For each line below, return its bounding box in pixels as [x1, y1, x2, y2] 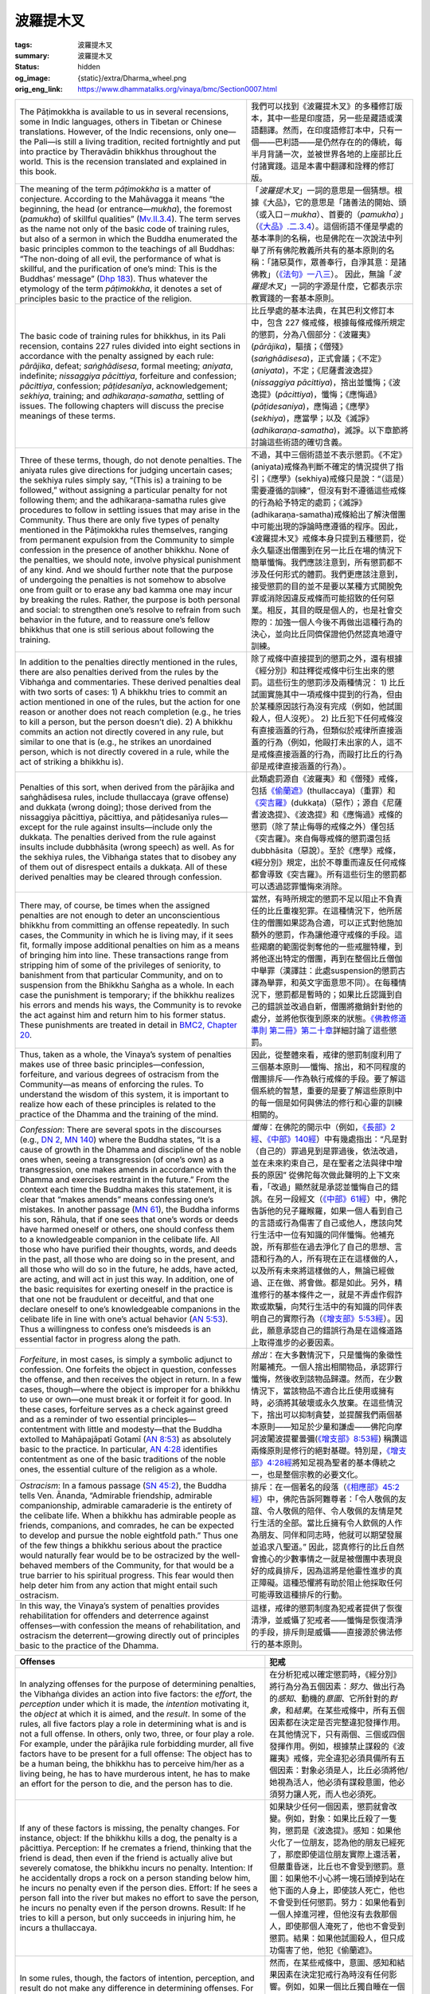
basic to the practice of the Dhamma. [19, 1640, 159, 1651]
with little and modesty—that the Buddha [68, 1424, 222, 1435]
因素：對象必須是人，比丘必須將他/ [277, 1764, 408, 1775]
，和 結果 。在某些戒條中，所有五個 [277, 1704, 405, 1716]
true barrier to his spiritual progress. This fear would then [19, 1570, 234, 1581]
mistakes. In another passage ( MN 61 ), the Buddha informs [19, 1204, 240, 1215]
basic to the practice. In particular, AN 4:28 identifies [19, 1444, 218, 1455]
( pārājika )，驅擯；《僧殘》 [251, 341, 348, 352]
